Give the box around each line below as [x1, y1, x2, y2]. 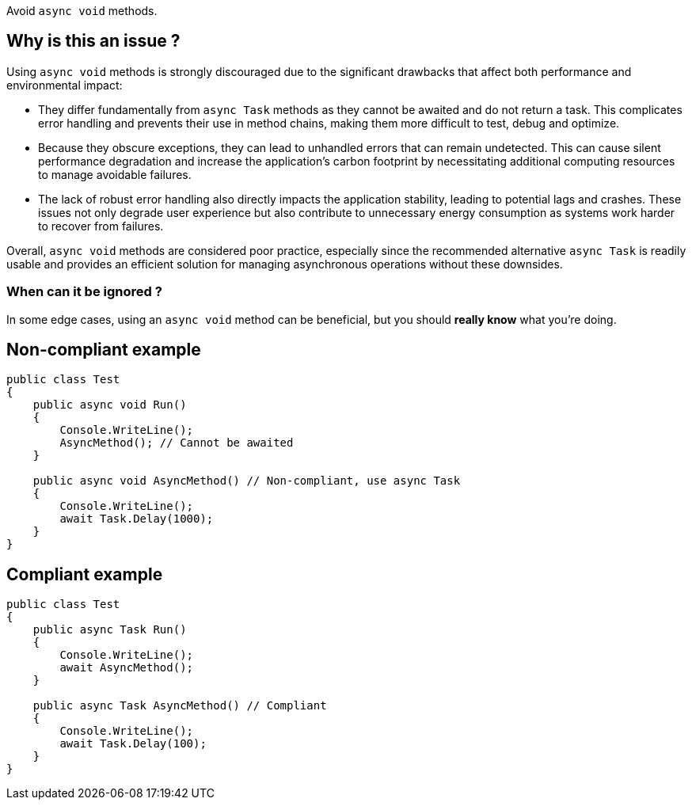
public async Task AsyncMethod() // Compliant [32, 699, 327, 713]
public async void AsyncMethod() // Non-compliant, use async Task [32, 474, 461, 488]
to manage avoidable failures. [38, 167, 192, 181]
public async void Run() [32, 398, 187, 412]
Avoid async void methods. [6, 4, 158, 17]
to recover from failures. [38, 219, 164, 233]
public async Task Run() [32, 623, 187, 637]
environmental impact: [6, 78, 123, 92]
